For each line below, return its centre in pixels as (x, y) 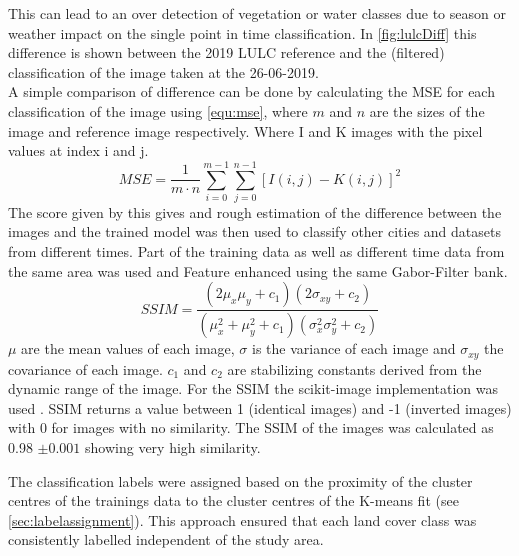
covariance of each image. (85, 368)
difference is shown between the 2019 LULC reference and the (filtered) (226, 52)
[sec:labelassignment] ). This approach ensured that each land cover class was (242, 519)
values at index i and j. (78, 150)
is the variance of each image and (354, 348)
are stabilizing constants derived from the (354, 368)
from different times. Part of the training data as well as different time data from (256, 251)
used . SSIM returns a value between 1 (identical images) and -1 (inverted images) (260, 407)
